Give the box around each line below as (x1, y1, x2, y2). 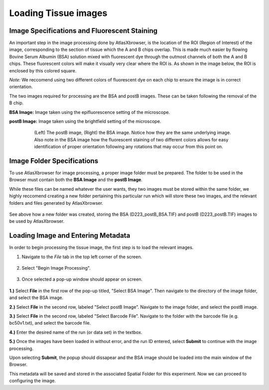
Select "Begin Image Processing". (21, 265, 91, 271)
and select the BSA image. (9, 295, 64, 301)
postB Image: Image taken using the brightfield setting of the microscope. (9, 118, 161, 124)
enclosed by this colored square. (9, 67, 77, 73)
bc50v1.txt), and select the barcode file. (9, 320, 91, 326)
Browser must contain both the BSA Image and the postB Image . (9, 177, 143, 183)
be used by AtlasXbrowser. (9, 218, 65, 224)
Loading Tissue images (9, 7, 108, 18)
